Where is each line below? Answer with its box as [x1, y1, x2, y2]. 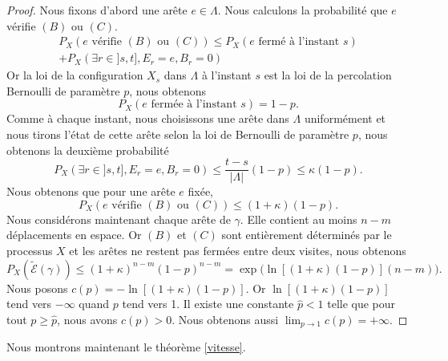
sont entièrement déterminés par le [221, 226, 392, 243]
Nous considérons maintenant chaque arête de [6, 210, 231, 227]
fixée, [188, 183, 213, 200]
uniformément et [304, 110, 386, 127]
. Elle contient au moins [240, 210, 357, 227]
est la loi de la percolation [264, 67, 392, 83]
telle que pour [327, 295, 396, 312]
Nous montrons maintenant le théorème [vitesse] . [6, 339, 246, 355]
